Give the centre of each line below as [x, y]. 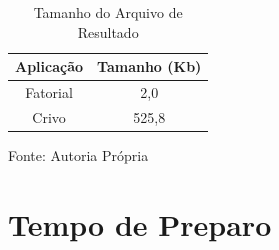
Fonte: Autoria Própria [78, 154]
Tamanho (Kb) [149, 66]
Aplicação [49, 66]
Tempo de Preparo [140, 223]
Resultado [108, 31]
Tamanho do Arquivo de [108, 12]
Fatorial [49, 92]
